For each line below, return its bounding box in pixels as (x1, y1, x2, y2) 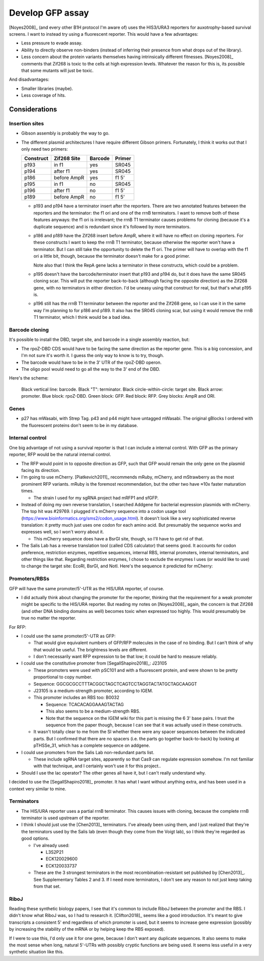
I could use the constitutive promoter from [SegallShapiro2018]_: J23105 (21, 660, 167, 666)
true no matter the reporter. (21, 615, 76, 621)
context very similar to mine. (9, 785, 66, 792)
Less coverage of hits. (21, 92, 66, 98)
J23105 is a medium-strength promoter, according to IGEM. (33, 688, 154, 694)
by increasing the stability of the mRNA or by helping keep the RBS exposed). (9, 926, 165, 932)
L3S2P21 (45, 849, 64, 855)
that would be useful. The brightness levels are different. (33, 647, 148, 652)
